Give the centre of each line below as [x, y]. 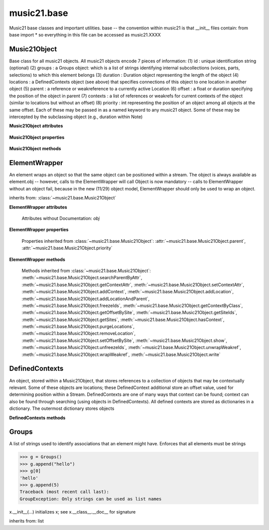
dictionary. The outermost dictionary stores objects [62, 408]
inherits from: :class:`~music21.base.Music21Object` [63, 198]
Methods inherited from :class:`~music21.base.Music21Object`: [86, 270]
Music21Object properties [37, 137]
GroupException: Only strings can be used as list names [91, 499]
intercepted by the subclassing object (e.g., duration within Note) [76, 117]
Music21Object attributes [36, 126]
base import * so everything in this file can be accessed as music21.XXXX [85, 34]
